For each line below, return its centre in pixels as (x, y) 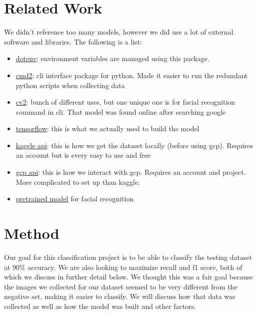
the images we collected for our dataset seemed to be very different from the (121, 286)
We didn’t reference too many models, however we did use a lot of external (119, 32)
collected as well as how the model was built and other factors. (100, 306)
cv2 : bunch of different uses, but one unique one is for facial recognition (125, 102)
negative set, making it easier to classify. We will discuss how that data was (120, 296)
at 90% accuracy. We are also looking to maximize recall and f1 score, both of (123, 267)
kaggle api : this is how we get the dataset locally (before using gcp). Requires (134, 145)
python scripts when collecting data (70, 85)
